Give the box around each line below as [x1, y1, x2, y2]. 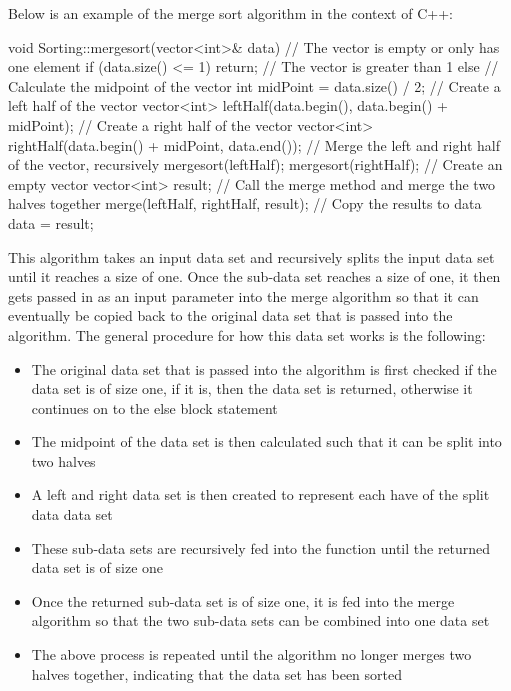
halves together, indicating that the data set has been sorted [31, 663, 403, 684]
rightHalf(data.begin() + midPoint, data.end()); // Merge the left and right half [8, 134, 500, 155]
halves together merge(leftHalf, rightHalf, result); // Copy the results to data [8, 193, 482, 214]
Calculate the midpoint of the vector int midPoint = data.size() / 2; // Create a [8, 75, 501, 96]
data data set [31, 504, 113, 525]
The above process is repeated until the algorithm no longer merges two [31, 644, 472, 665]
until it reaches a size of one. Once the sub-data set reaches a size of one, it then [8, 266, 501, 287]
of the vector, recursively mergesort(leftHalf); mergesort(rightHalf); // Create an [8, 154, 503, 175]
